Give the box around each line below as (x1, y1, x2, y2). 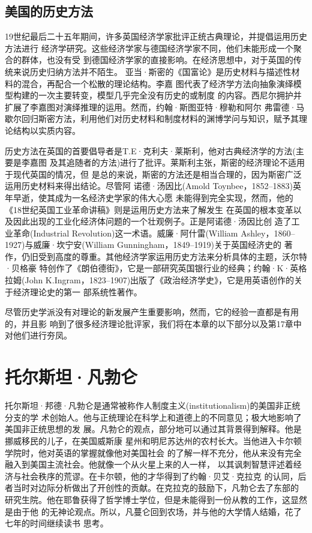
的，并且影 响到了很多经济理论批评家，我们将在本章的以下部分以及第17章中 (5, 317, 302, 330)
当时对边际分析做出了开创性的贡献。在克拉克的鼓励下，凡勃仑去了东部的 (13, 481, 299, 494)
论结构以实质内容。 (5, 124, 80, 136)
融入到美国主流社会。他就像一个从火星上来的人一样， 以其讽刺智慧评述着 (5, 458, 293, 471)
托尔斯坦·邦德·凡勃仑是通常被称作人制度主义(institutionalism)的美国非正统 (5, 399, 301, 412)
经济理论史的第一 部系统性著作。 (13, 285, 142, 298)
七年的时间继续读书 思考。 (5, 517, 109, 529)
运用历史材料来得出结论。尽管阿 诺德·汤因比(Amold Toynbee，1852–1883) (5, 179, 293, 192)
